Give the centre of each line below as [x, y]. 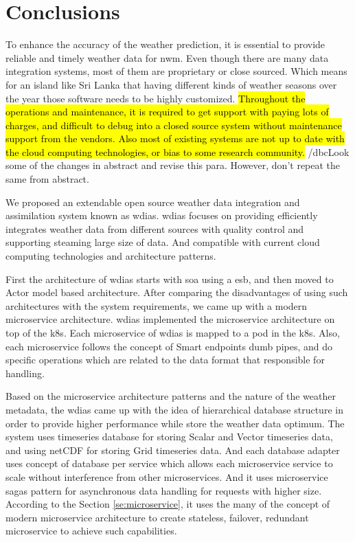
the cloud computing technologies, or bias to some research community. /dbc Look [177, 151]
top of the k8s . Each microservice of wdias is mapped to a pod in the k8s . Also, [173, 332]
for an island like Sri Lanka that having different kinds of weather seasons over [171, 84]
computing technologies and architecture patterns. [111, 256]
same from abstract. [47, 179]
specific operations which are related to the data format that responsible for [165, 360]
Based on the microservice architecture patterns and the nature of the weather [171, 396]
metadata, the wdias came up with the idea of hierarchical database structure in [174, 409]
